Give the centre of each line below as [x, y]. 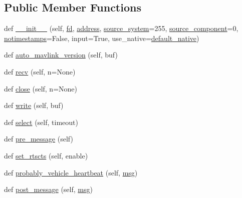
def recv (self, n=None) [40, 71]
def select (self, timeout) [41, 122]
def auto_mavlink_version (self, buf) [61, 55]
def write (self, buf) [34, 105]
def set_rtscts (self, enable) [46, 155]
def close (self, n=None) [41, 88]
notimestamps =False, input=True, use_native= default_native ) [102, 38]
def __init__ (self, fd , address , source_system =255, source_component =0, [121, 28]
